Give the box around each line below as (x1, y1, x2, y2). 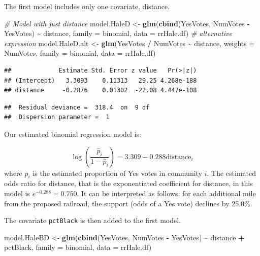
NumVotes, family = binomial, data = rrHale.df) (4, 48, 156, 58)
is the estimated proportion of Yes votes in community (32, 167, 203, 178)
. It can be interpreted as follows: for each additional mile (77, 188, 256, 198)
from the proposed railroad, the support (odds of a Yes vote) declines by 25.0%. (4, 198, 252, 208)
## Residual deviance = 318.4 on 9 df (4, 103, 150, 111)
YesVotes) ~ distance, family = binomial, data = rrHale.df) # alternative (4, 28, 232, 39)
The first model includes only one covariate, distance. (4, 1, 170, 11)
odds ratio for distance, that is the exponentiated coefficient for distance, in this (4, 178, 253, 189)
